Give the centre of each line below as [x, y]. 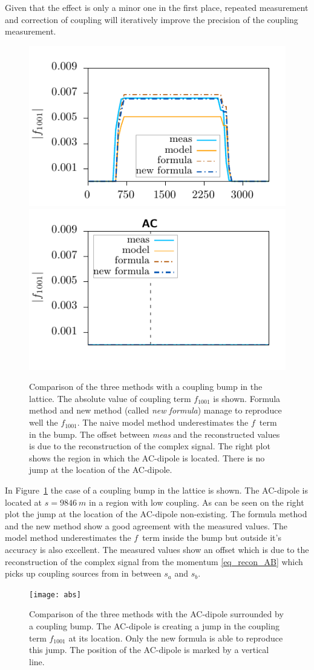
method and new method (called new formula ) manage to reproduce [155, 410]
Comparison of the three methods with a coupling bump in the [146, 387]
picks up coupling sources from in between [83, 573]
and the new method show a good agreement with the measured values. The [146, 525]
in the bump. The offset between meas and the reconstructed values [155, 434]
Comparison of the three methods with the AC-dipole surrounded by [156, 614]
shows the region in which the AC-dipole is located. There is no [147, 457]
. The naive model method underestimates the [163, 422]
